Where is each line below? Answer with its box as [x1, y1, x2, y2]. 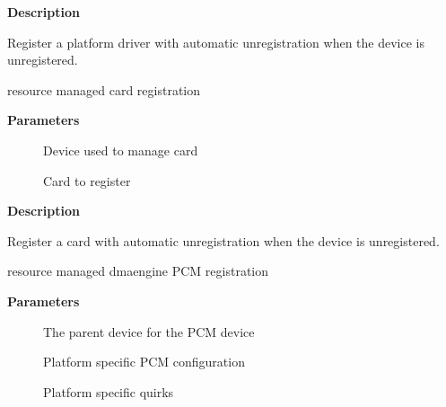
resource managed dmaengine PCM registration [7, 261, 269, 280]
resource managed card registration [7, 80, 201, 99]
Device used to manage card [43, 140, 198, 159]
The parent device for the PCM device [43, 322, 255, 341]
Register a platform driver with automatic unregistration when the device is [7, 32, 424, 51]
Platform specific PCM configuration [43, 352, 245, 371]
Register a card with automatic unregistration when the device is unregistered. [7, 231, 440, 250]
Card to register [43, 171, 131, 190]
